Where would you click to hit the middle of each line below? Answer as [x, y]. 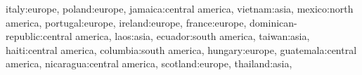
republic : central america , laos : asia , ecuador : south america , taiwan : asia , [158, 36]
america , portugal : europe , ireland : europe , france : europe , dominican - [151, 22]
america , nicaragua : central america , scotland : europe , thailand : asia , [149, 63]
